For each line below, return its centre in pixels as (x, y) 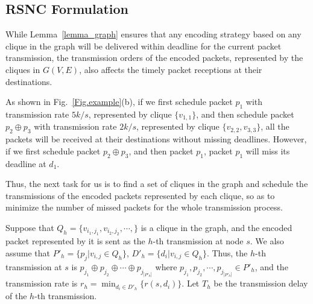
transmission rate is (42, 283)
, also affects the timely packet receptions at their (171, 69)
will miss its (268, 150)
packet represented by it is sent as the (75, 241)
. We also (267, 241)
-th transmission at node (198, 241)
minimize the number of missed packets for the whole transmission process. (144, 207)
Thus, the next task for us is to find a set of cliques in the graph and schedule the (157, 184)
